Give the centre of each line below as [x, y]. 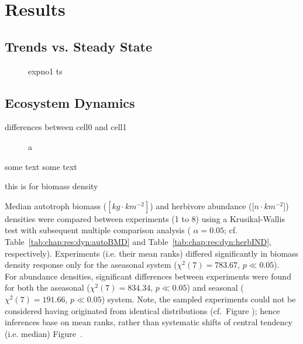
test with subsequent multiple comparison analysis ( [98, 230]
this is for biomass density [51, 186]
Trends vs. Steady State [79, 46]
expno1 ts [45, 71]
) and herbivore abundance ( [201, 205]
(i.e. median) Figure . [44, 333]
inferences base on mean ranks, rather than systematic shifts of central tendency [149, 322]
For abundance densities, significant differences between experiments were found [148, 276]
